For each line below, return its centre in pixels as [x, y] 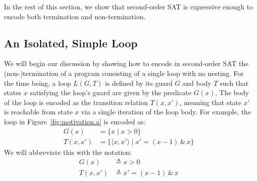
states [13, 92]
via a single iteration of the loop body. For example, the [166, 112]
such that [234, 83]
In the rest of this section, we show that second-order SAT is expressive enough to [128, 6]
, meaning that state [210, 102]
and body [197, 83]
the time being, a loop [38, 83]
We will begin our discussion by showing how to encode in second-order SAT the [126, 63]
